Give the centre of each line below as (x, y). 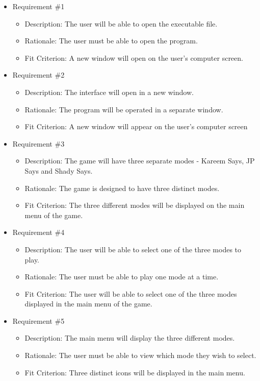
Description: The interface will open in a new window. (109, 92)
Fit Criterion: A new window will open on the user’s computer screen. (134, 57)
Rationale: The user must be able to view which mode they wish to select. (140, 355)
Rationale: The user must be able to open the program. (111, 41)
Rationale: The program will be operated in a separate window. (124, 109)
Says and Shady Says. (59, 170)
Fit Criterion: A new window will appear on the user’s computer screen (136, 126)
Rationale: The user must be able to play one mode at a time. (122, 277)
